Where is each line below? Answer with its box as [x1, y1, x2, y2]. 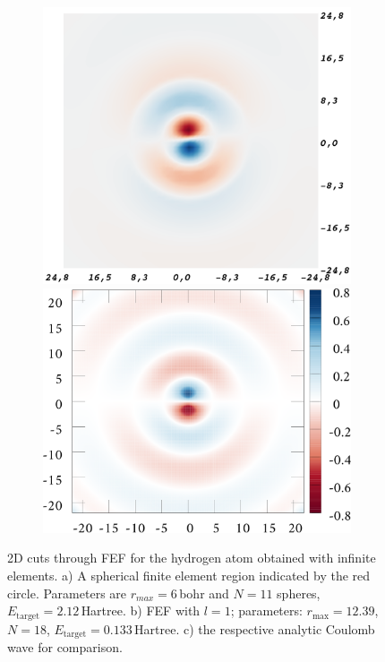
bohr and [179, 583, 229, 602]
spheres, [277, 583, 321, 602]
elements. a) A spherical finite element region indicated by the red [7, 565, 371, 584]
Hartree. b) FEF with [81, 601, 201, 620]
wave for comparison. [7, 638, 123, 657]
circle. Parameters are [7, 583, 127, 602]
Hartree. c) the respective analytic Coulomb [134, 619, 375, 638]
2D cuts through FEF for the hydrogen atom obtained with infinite [7, 548, 376, 567]
